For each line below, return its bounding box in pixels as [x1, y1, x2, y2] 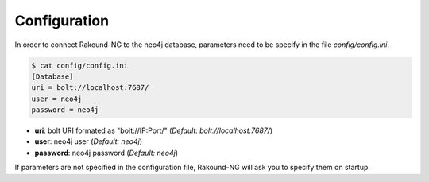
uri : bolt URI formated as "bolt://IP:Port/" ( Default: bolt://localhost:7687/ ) [34, 126, 273, 135]
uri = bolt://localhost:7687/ [31, 83, 149, 92]
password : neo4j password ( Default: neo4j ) [34, 148, 179, 157]
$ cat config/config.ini [31, 60, 129, 70]
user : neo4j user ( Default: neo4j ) [34, 137, 143, 146]
